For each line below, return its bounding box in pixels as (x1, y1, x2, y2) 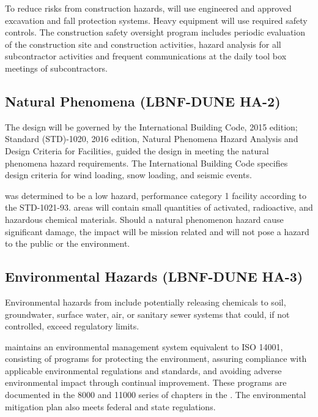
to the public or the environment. (5, 237, 130, 250)
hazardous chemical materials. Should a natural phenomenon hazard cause (5, 212, 284, 225)
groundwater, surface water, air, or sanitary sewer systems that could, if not (5, 307, 290, 320)
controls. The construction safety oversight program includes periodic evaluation (5, 26, 306, 39)
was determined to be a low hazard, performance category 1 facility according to (5, 189, 307, 201)
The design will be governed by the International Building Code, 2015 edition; (5, 120, 298, 133)
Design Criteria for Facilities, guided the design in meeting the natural (5, 144, 269, 157)
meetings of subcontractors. (5, 61, 108, 74)
